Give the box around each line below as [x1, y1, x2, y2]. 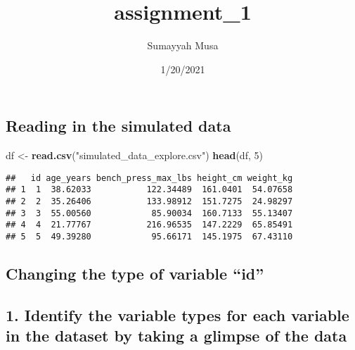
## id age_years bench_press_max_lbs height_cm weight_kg [6, 173, 293, 183]
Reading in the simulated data [6, 115, 231, 137]
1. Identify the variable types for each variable [6, 304, 349, 325]
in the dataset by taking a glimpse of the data [6, 325, 347, 346]
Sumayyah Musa [147, 38, 219, 53]
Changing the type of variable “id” [6, 263, 264, 285]
